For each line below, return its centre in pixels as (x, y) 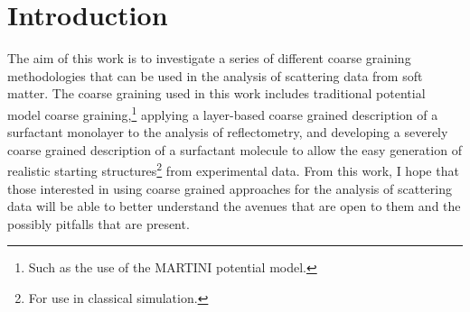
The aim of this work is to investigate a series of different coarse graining (209, 58)
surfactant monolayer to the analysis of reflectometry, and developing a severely (228, 132)
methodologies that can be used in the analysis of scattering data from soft (215, 75)
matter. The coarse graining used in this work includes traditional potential (216, 93)
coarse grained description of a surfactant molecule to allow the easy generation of (235, 149)
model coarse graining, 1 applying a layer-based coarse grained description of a (223, 113)
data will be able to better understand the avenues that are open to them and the (234, 206)
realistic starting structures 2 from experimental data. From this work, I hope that (233, 169)
